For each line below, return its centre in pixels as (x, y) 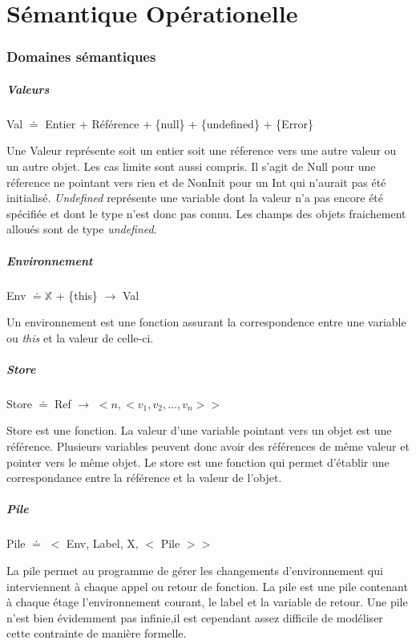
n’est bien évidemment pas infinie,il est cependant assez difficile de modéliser (195, 617)
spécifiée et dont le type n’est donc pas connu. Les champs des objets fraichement (206, 213)
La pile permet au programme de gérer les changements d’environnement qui (195, 570)
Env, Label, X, (102, 543)
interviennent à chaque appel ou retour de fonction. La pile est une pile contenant (207, 586)
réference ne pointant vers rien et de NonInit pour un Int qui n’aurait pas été (196, 182)
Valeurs (28, 89)
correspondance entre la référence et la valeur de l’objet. (144, 478)
